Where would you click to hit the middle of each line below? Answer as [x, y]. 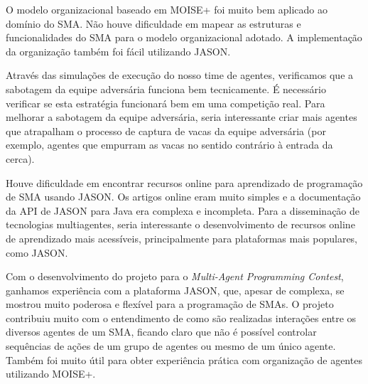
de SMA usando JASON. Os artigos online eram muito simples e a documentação [183, 197]
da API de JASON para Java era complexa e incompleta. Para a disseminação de [183, 210]
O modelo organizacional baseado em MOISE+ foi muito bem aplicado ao [167, 9]
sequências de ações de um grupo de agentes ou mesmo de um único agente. [171, 346]
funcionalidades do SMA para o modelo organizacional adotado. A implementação [184, 37]
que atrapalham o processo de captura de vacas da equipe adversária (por [166, 130]
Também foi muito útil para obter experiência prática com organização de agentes [184, 359]
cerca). [20, 158]
